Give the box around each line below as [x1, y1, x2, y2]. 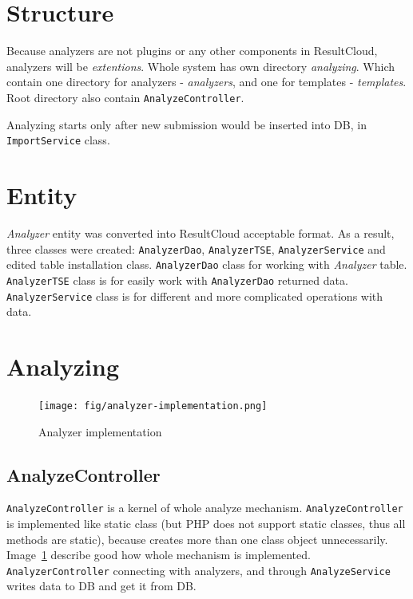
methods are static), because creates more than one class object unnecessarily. [6, 530, 388, 547]
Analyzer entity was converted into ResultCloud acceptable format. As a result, [6, 224, 395, 241]
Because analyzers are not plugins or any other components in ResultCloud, [6, 42, 378, 59]
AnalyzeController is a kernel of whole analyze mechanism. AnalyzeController [6, 499, 403, 516]
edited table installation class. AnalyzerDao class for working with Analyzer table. [6, 256, 407, 273]
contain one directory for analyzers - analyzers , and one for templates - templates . [6, 73, 407, 90]
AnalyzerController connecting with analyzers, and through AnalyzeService [6, 562, 391, 578]
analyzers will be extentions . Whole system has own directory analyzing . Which [6, 57, 395, 74]
